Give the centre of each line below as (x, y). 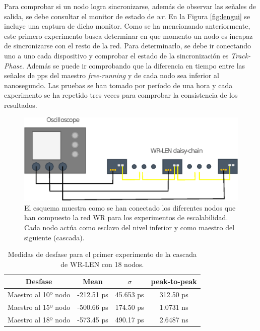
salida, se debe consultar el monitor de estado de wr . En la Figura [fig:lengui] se (127, 16)
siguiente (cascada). (54, 237)
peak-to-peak (174, 281)
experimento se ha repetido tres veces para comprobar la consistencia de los (121, 95)
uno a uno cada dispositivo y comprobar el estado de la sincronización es (116, 55)
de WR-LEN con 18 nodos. (102, 264)
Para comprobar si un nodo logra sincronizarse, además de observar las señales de (130, 6)
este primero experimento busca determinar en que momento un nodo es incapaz (128, 36)
